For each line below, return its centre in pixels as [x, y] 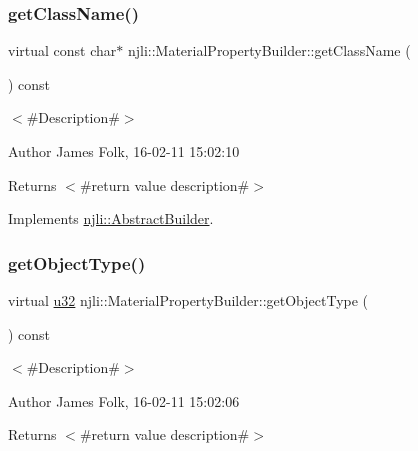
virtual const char [62, 50]
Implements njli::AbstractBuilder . [111, 218]
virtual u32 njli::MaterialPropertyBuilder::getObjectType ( [188, 300]
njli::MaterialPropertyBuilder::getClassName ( [269, 50]
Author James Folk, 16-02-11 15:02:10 [124, 151]
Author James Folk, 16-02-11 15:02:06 [124, 400]
